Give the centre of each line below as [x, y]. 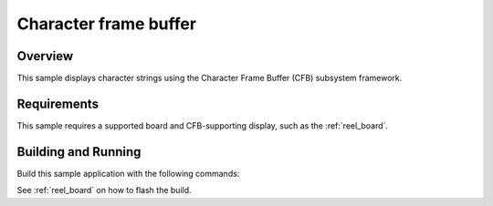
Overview [45, 56]
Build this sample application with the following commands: [128, 173]
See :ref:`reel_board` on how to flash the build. [104, 191]
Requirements [58, 103]
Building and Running [79, 152]
